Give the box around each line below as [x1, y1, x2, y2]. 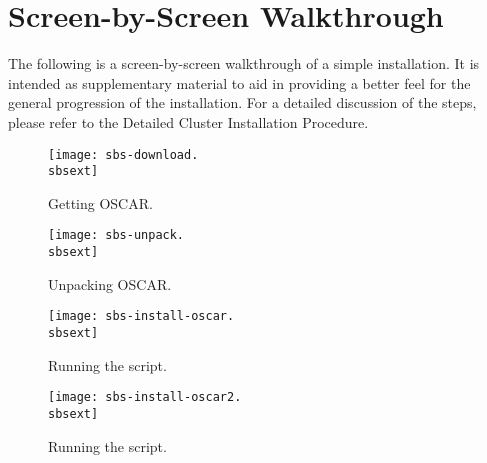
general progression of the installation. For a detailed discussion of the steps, [8, 92, 477, 113]
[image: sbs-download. [48, 147, 199, 162]
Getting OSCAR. [48, 192, 153, 213]
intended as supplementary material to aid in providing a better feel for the [8, 72, 471, 93]
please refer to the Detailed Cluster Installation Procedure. [8, 111, 369, 132]
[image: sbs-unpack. [48, 228, 185, 243]
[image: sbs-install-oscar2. [48, 390, 242, 405]
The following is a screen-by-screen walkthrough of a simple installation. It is [8, 53, 480, 74]
